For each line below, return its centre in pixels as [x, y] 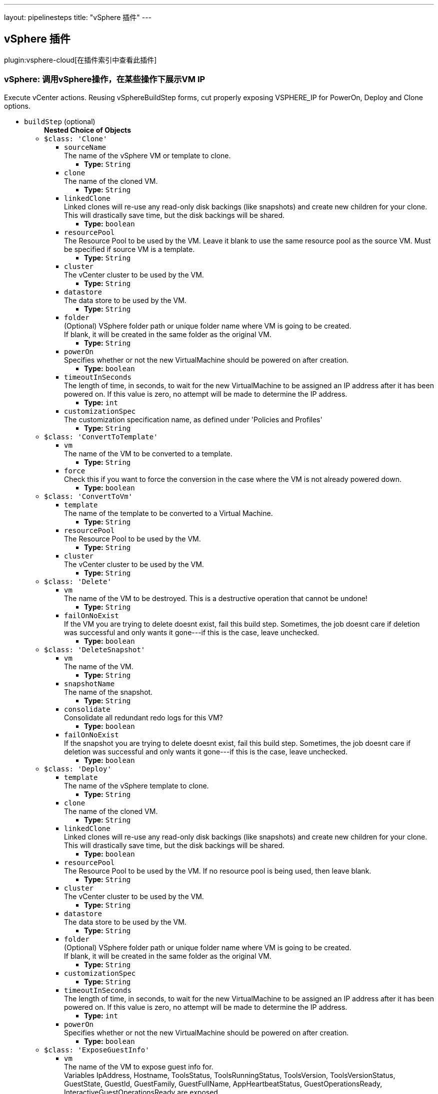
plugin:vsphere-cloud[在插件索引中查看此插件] [80, 60]
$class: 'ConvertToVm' [88, 496]
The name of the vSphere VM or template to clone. [147, 155]
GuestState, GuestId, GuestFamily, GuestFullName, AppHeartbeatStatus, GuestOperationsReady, [223, 1083]
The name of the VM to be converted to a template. [148, 453]
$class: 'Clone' [76, 139]
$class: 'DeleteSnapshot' [95, 649]
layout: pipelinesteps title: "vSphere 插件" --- [78, 17]
